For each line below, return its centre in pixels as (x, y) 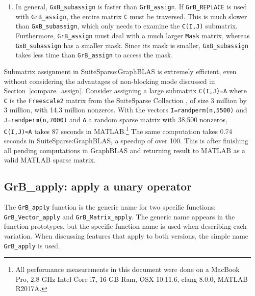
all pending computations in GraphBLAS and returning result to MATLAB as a (125, 150)
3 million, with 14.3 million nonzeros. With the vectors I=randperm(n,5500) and (126, 110)
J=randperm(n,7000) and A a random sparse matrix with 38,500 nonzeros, (116, 120)
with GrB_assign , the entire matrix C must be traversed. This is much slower (131, 16)
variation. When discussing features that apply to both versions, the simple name (126, 235)
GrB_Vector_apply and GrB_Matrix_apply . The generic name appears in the (119, 216)
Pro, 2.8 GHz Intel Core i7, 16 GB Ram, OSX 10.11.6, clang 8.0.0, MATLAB (132, 279)
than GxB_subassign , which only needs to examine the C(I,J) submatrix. (127, 26)
